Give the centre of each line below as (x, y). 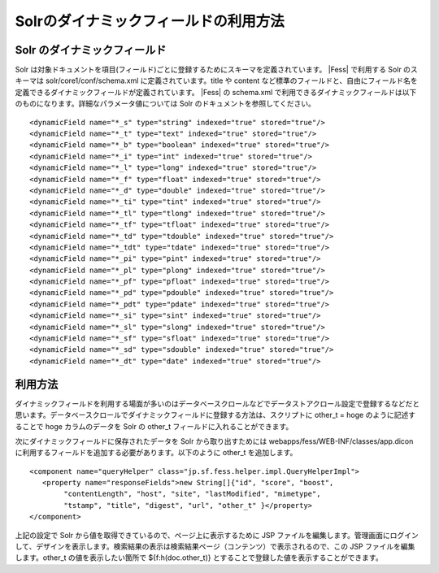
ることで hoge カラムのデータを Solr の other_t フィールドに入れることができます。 (154, 426)
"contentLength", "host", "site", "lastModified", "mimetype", (192, 494)
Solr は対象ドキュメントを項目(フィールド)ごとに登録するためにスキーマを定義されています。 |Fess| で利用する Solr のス (216, 70)
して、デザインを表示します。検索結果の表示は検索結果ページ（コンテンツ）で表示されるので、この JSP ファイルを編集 (215, 547)
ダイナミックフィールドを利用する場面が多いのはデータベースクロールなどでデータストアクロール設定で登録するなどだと (217, 403)
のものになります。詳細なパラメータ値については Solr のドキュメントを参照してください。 (165, 104)
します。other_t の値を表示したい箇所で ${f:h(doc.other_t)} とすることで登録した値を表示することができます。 (199, 558)
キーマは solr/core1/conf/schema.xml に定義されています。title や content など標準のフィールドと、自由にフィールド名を (216, 80)
